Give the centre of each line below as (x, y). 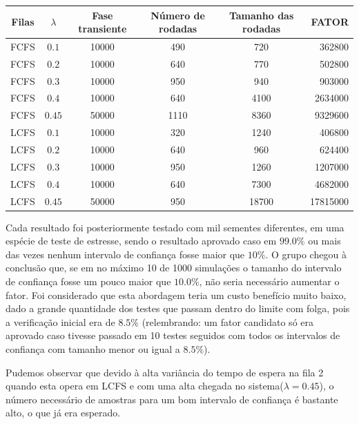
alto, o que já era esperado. (63, 413)
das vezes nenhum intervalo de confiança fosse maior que (125, 254)
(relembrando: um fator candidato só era (228, 321)
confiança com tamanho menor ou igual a (93, 348)
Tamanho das (261, 15)
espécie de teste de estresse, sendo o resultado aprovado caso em (141, 241)
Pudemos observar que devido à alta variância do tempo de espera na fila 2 (165, 372)
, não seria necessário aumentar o (269, 281)
